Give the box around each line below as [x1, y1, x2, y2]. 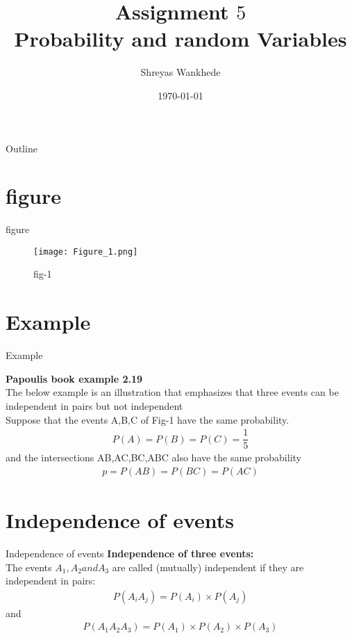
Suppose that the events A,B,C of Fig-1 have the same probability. [6, 412, 290, 426]
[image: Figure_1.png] [33, 246, 138, 257]
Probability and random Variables [14, 24, 347, 53]
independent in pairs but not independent [6, 398, 183, 413]
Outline [6, 141, 37, 155]
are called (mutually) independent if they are [112, 559, 304, 574]
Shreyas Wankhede [140, 65, 221, 79]
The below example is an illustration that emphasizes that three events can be [6, 385, 339, 399]
